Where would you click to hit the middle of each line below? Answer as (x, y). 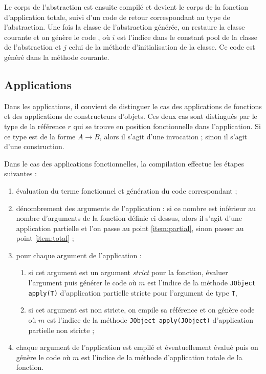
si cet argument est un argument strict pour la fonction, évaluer (128, 272)
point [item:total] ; (45, 238)
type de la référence (35, 126)
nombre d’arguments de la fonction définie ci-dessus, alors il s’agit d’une (129, 218)
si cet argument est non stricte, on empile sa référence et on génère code (141, 310)
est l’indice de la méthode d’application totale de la (162, 357)
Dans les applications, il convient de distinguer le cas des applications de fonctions (133, 106)
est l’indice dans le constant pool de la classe (187, 37)
